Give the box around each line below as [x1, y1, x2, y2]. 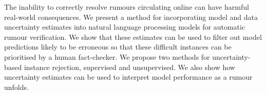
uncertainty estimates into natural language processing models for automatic [4, 21, 245, 32]
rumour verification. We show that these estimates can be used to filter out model [4, 31, 262, 42]
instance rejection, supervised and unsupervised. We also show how [24, 61, 235, 72]
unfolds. [4, 81, 29, 92]
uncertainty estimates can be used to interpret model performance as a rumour [4, 72, 253, 82]
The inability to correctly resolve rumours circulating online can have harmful [4, 2, 249, 12]
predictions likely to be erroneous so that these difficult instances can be [4, 41, 232, 52]
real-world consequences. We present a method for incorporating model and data [4, 11, 258, 22]
